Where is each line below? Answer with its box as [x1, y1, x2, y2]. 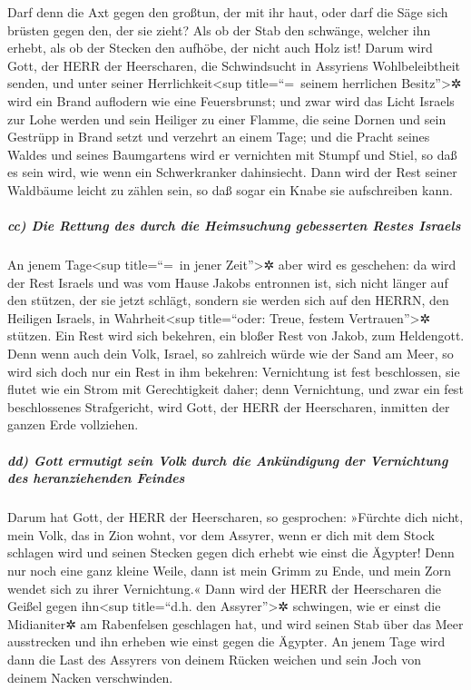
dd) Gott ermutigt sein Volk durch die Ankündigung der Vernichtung [7, 450, 448, 469]
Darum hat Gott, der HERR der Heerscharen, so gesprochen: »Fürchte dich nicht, [7, 508, 464, 527]
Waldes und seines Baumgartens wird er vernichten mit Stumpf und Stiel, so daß [7, 144, 457, 163]
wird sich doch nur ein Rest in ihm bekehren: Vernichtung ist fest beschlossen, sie [7, 361, 460, 380]
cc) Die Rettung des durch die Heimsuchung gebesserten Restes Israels [7, 216, 461, 235]
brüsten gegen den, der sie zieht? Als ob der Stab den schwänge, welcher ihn [7, 20, 431, 39]
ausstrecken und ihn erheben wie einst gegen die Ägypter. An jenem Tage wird [7, 632, 446, 651]
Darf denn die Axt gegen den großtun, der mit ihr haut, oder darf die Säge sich [7, 3, 448, 21]
